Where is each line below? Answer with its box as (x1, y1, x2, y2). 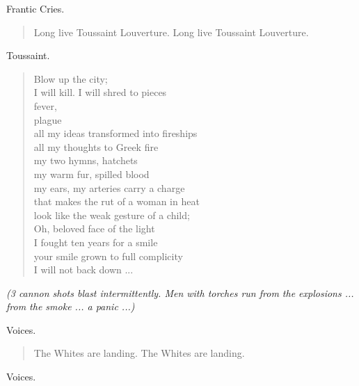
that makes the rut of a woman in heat (33, 194, 200, 209)
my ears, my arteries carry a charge (33, 180, 185, 195)
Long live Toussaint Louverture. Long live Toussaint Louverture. (33, 24, 309, 39)
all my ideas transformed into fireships (33, 126, 198, 140)
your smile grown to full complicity (33, 248, 183, 263)
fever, (33, 98, 57, 113)
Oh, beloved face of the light (33, 221, 155, 236)
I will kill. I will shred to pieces (33, 85, 167, 99)
